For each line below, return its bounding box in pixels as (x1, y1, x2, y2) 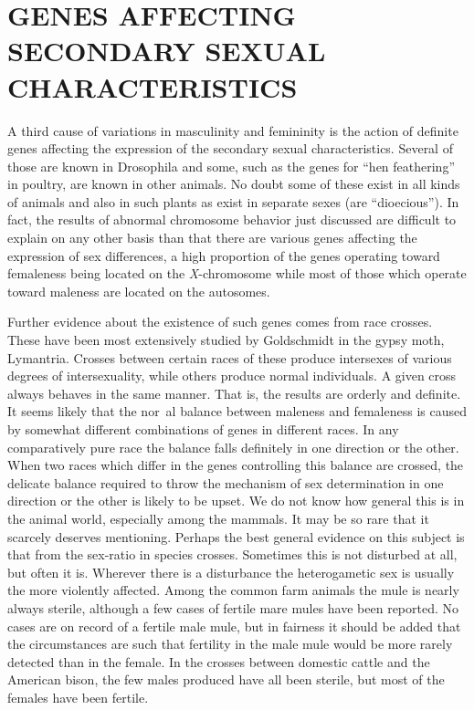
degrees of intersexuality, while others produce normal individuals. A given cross (7, 366, 457, 385)
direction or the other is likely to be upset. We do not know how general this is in (7, 491, 465, 510)
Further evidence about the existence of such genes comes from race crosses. (7, 312, 433, 331)
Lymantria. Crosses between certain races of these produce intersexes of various (7, 348, 452, 367)
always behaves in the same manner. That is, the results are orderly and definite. (7, 383, 461, 402)
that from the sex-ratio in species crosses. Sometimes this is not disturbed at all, (7, 545, 458, 564)
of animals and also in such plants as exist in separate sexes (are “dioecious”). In (7, 192, 459, 211)
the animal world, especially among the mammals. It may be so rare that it (7, 508, 429, 527)
